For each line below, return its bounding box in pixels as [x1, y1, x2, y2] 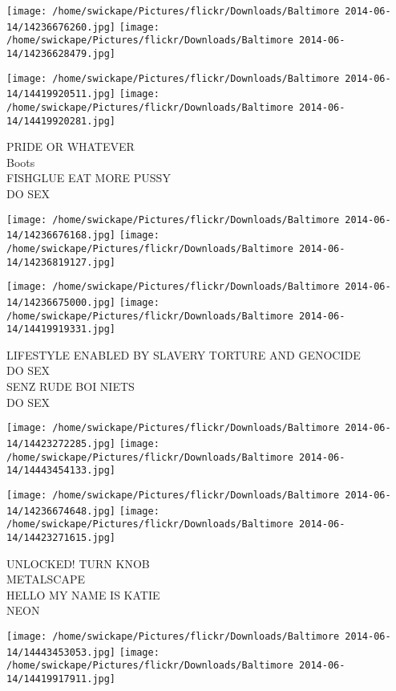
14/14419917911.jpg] [6, 673, 116, 685]
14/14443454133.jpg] [6, 465, 116, 477]
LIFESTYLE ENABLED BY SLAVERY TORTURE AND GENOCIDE [6, 346, 361, 363]
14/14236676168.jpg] [6, 230, 116, 242]
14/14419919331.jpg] [6, 323, 116, 335]
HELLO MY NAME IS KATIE [6, 586, 160, 603]
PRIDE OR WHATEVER [6, 138, 135, 155]
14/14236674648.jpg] [6, 505, 116, 517]
